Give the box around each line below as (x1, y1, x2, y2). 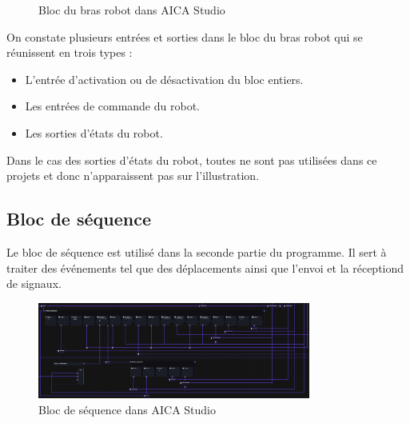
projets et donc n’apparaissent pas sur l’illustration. (6, 167, 260, 184)
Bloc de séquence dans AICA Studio (38, 401, 216, 417)
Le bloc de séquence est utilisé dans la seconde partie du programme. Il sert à (6, 243, 387, 260)
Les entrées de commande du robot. (25, 98, 200, 114)
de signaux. (6, 275, 62, 292)
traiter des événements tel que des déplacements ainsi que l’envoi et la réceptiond (6, 259, 404, 276)
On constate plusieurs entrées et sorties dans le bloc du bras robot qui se (6, 28, 363, 45)
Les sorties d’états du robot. (25, 124, 163, 141)
